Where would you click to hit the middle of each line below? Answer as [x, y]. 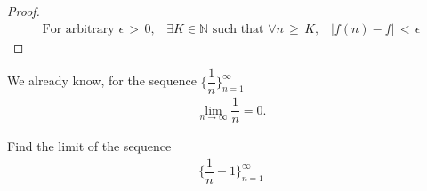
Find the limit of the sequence [89, 146]
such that [238, 29]
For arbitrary [78, 29]
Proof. [24, 11]
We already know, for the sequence [102, 80]
